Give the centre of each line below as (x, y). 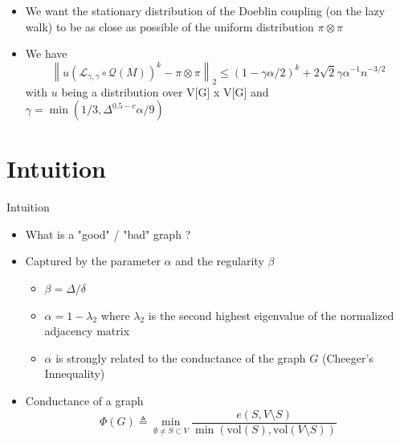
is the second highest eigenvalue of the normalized (271, 315)
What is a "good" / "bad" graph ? (108, 234)
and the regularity (220, 261)
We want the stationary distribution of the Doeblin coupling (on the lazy (205, 10)
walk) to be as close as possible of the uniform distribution (169, 26)
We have (46, 53)
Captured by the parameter (93, 261)
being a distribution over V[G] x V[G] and (165, 91)
